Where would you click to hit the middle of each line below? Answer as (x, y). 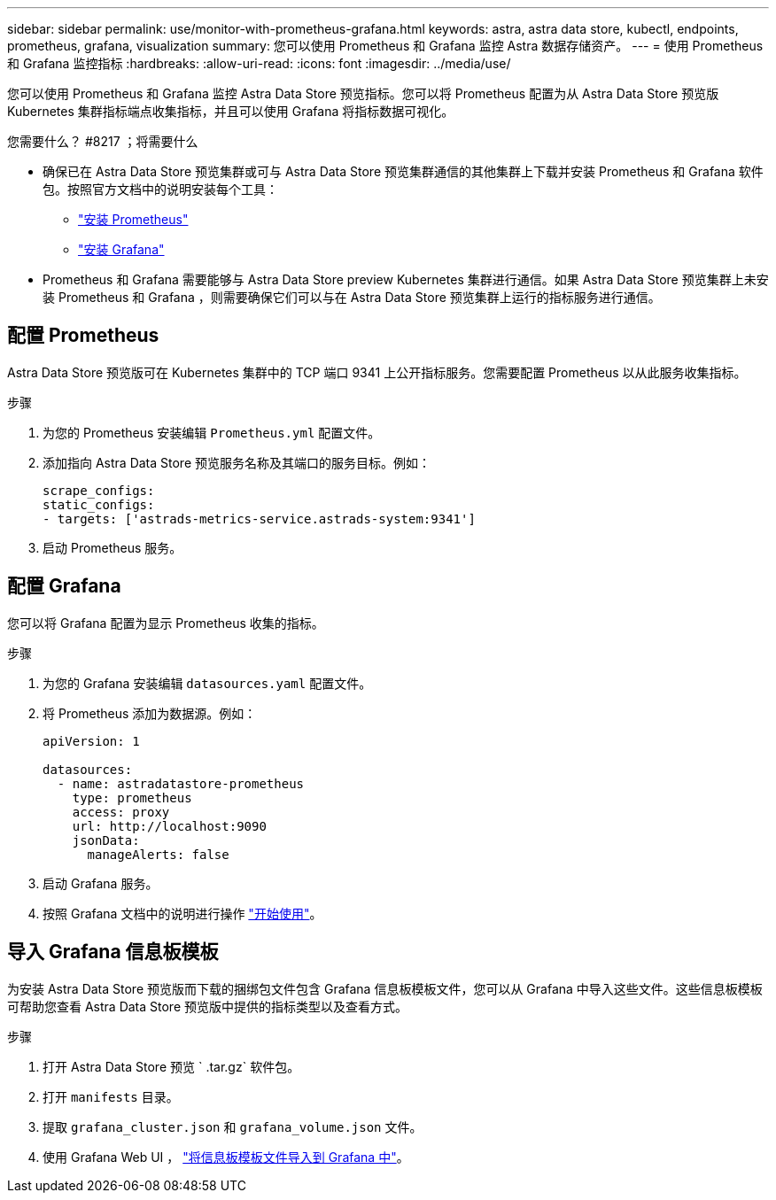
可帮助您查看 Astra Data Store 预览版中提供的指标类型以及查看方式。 (208, 1006)
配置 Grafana (64, 586)
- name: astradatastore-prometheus (181, 783)
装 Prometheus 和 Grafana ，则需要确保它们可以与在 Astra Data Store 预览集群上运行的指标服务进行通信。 (352, 297)
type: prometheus (132, 797)
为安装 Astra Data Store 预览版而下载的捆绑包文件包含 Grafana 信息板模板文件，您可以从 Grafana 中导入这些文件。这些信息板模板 (385, 988)
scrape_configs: (99, 490)
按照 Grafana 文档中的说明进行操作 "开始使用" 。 (182, 913)
